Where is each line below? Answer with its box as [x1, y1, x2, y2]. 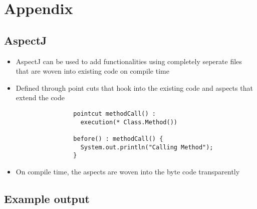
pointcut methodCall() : [73, 110, 156, 117]
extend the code [16, 92, 65, 103]
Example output [4, 190, 90, 206]
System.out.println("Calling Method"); [80, 143, 213, 151]
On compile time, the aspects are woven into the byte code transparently [16, 166, 240, 176]
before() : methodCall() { [73, 135, 163, 142]
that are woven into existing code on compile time [16, 66, 169, 76]
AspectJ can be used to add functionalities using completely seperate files [16, 56, 242, 66]
